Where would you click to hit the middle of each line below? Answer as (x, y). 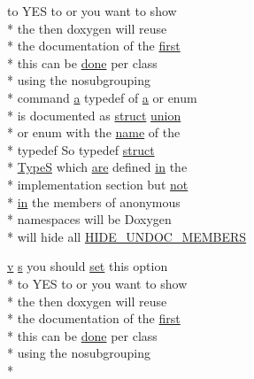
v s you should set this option (88, 266)
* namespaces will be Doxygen (89, 219)
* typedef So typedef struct (81, 149)
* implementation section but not (98, 184)
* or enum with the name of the (94, 132)
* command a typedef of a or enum (102, 97)
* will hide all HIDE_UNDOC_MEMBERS (127, 236)
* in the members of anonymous (94, 201)
